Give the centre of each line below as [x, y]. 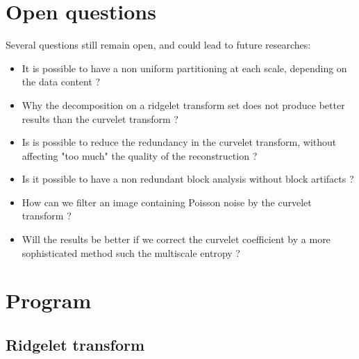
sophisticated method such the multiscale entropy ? [131, 252]
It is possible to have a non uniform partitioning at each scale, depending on [184, 68]
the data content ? [61, 82]
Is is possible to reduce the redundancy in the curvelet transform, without [179, 142]
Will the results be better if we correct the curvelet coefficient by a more [176, 239]
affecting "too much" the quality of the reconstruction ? [140, 155]
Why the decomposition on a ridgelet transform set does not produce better [183, 105]
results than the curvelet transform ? [100, 118]
